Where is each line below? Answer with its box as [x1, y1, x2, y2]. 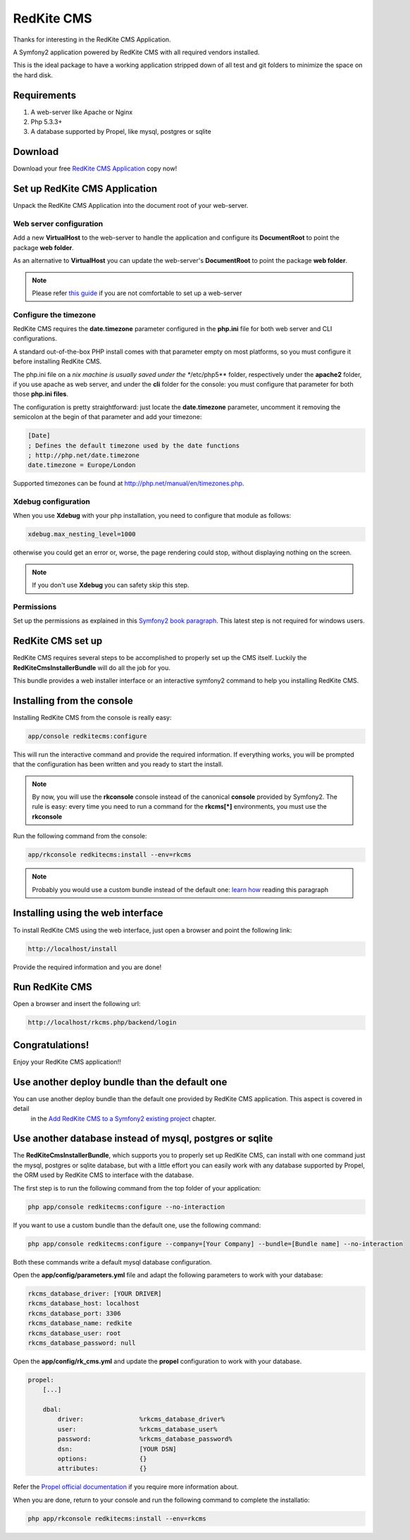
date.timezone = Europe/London [27, 461, 137, 469]
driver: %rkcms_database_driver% [57, 1415, 225, 1423]
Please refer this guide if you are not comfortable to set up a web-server [32, 289, 242, 297]
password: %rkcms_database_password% [57, 1435, 232, 1443]
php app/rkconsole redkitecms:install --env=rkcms [27, 1515, 207, 1522]
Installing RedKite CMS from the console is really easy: [13, 713, 172, 721]
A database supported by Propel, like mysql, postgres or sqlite [30, 128, 211, 136]
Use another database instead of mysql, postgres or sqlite [13, 1133, 273, 1145]
